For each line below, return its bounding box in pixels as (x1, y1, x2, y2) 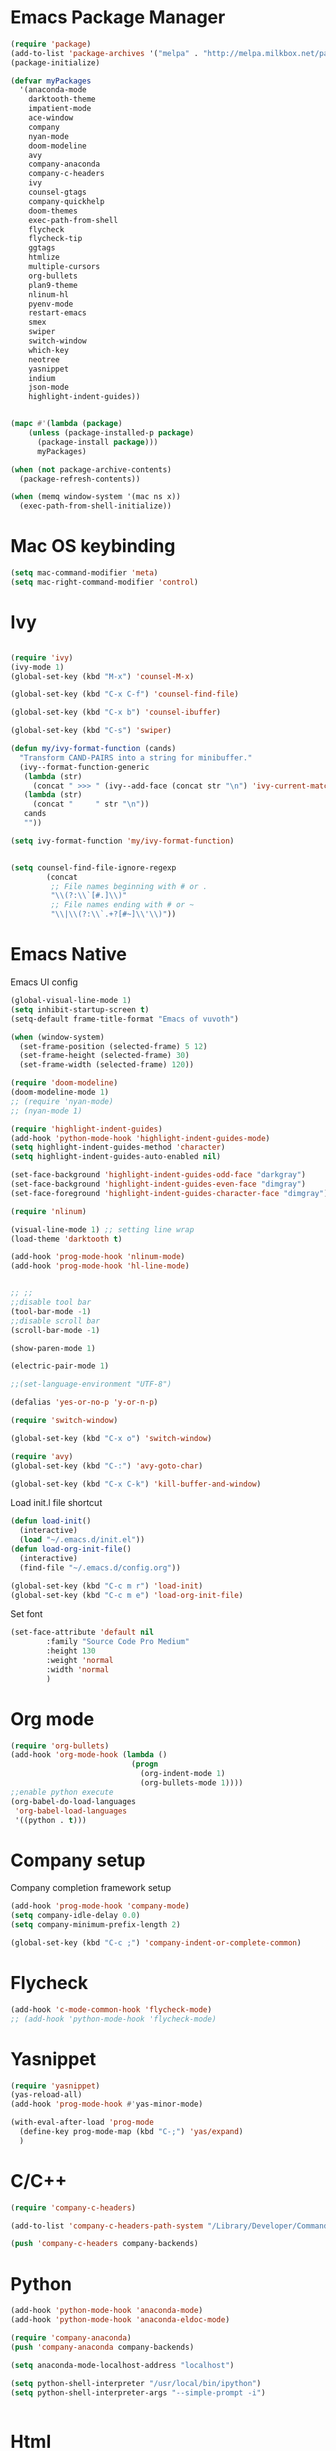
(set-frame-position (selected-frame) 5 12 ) (19, 1041, 208, 1051)
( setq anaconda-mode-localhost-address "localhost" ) (10, 2360, 235, 2370)
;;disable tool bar (10, 1297, 92, 1307)
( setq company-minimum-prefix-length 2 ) (10, 1920, 182, 1930)
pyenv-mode (28, 299, 74, 309)
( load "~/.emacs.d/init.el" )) (19, 1535, 145, 1545)
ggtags (28, 243, 56, 253)
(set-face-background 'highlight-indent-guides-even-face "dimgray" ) (10, 1179, 307, 1189)
